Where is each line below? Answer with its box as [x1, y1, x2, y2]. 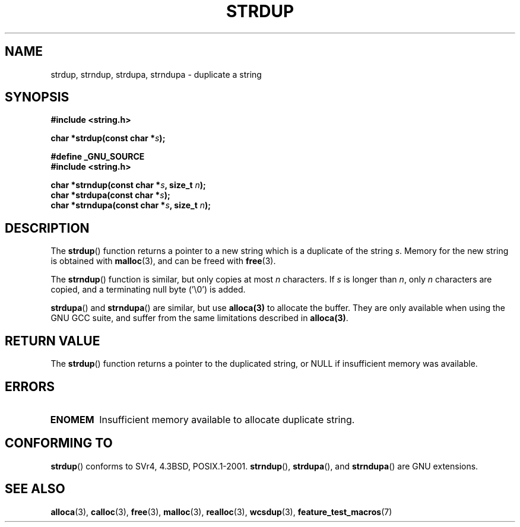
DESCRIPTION [5, 220, 90, 236]
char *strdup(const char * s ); [50, 133, 166, 144]
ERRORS [5, 379, 55, 394]
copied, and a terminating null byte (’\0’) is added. [50, 284, 246, 295]
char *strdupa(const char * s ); [50, 190, 170, 201]
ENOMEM [50, 413, 94, 426]
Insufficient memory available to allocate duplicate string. [99, 413, 355, 426]
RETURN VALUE [5, 333, 100, 348]
